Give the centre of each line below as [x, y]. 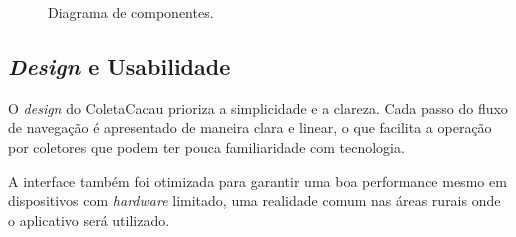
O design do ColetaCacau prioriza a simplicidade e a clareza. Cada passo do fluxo [258, 107]
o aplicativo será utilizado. [89, 219]
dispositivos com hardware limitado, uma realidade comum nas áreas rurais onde [254, 200]
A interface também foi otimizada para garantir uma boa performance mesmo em [257, 180]
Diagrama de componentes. [131, 12]
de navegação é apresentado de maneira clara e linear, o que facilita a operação [250, 127]
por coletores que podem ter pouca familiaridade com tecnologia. [206, 146]
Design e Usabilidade [119, 65]
